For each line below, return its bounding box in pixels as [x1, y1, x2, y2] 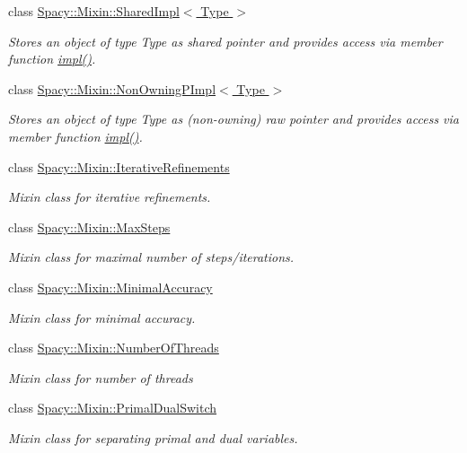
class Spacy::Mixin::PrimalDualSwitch [8, 398, 217, 417]
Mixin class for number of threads [8, 368, 193, 387]
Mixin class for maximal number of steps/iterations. [8, 248, 295, 266]
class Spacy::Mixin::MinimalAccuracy [8, 277, 213, 296]
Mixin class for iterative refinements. [8, 187, 211, 206]
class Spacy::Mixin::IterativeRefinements [8, 157, 230, 176]
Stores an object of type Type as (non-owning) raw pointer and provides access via [8, 109, 460, 128]
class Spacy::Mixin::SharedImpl [8, 2, 180, 20]
